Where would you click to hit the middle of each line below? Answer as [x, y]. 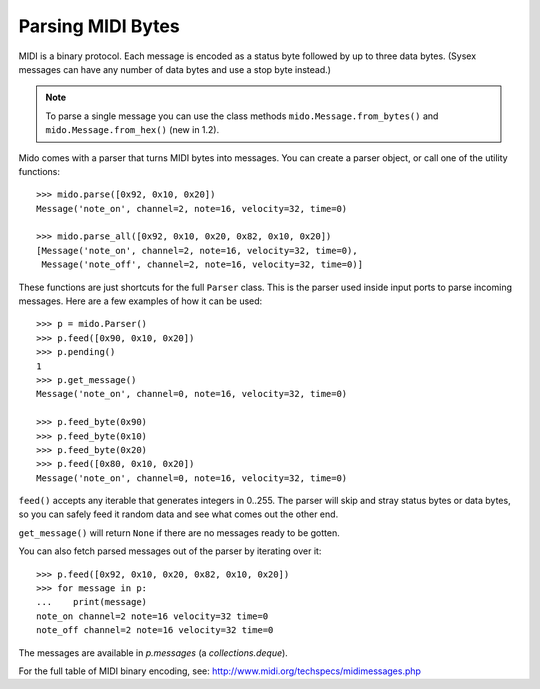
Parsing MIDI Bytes [99, 26]
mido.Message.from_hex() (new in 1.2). [132, 130]
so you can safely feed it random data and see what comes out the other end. [178, 514]
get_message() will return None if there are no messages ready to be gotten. [179, 532]
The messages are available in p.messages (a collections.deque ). [153, 652]
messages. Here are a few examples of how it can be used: [140, 301]
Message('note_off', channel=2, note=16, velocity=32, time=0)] [202, 264]
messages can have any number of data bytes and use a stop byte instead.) [175, 69]
